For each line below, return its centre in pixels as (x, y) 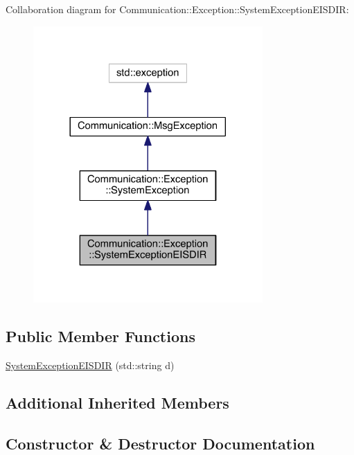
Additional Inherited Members (117, 403)
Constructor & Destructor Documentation (160, 443)
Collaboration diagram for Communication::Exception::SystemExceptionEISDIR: (177, 9)
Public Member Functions (100, 336)
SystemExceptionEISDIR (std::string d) (90, 365)
